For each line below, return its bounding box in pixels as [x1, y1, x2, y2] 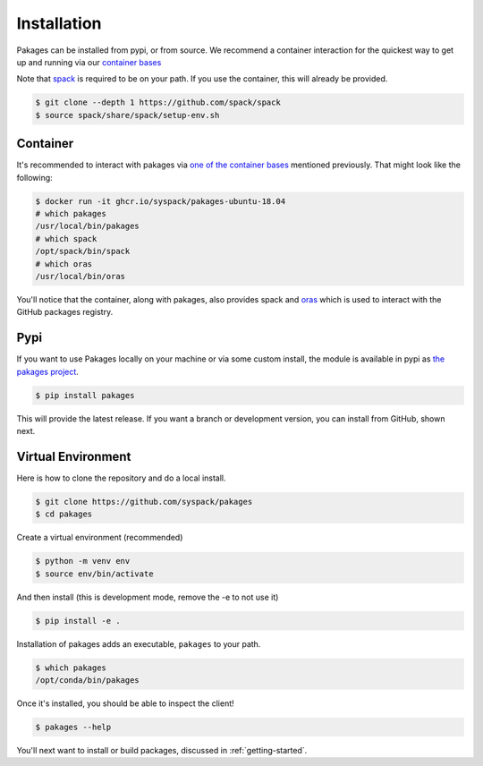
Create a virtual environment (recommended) [16, 532, 183, 543]
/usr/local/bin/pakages [35, 221, 140, 232]
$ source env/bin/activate [35, 568, 154, 579]
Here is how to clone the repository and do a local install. [16, 472, 227, 483]
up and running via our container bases [16, 56, 162, 67]
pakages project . [16, 366, 80, 377]
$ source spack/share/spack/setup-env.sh [35, 110, 220, 120]
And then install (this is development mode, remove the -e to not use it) [16, 592, 279, 602]
